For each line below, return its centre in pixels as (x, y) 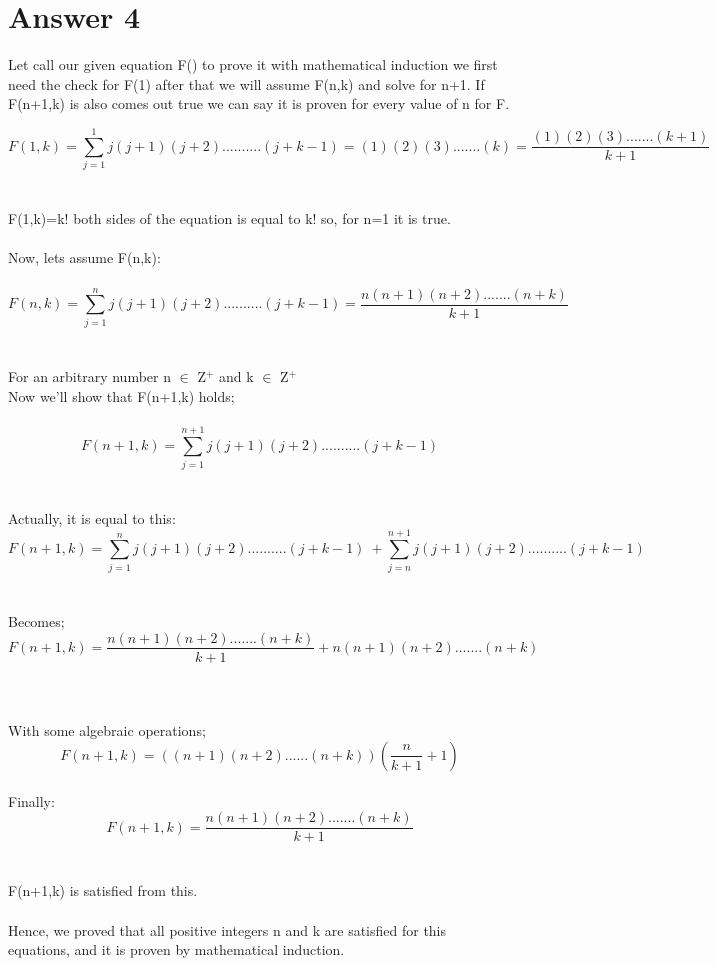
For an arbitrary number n (89, 375)
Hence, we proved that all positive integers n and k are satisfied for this (227, 929)
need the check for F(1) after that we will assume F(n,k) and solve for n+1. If (246, 83)
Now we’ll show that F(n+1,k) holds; (121, 395)
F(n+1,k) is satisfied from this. (103, 890)
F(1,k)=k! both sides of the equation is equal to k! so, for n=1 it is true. (229, 218)
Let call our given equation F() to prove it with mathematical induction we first (253, 64)
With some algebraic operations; (107, 730)
